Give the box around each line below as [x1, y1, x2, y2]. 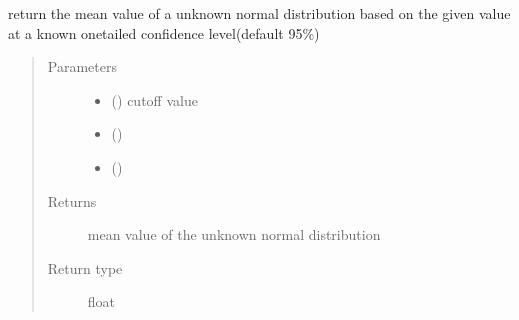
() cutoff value [111, 89, 198, 110]
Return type [47, 257, 123, 278]
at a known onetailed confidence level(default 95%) [8, 22, 320, 43]
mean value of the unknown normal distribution [87, 224, 381, 245]
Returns [47, 190, 97, 211]
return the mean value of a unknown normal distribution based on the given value [8, 3, 511, 23]
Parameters [47, 56, 117, 77]
